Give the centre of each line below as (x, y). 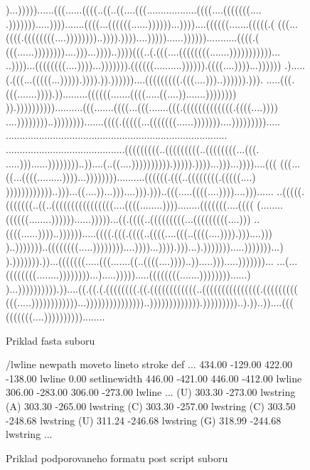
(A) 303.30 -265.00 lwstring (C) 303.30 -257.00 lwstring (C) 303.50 (151, 406)
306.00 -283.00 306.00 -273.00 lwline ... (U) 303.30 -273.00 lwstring (151, 392)
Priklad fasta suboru (50, 340)
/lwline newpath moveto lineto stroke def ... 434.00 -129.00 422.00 (149, 364)
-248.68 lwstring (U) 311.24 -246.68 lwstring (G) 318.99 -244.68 (144, 420)
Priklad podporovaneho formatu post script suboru (117, 458)
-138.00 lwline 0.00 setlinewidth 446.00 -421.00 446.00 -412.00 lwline (154, 378)
